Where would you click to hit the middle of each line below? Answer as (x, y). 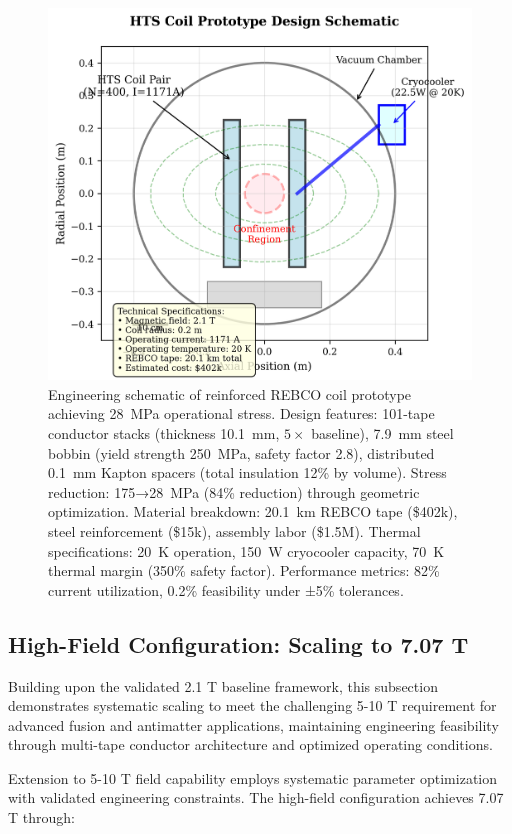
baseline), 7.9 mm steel (382, 432)
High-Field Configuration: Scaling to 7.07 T (238, 643)
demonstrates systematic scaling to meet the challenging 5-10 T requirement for (252, 705)
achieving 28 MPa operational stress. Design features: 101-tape (241, 413)
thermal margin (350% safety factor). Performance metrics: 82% (244, 570)
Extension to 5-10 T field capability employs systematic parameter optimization (253, 777)
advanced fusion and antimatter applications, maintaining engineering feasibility (253, 724)
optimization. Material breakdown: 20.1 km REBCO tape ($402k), (253, 511)
